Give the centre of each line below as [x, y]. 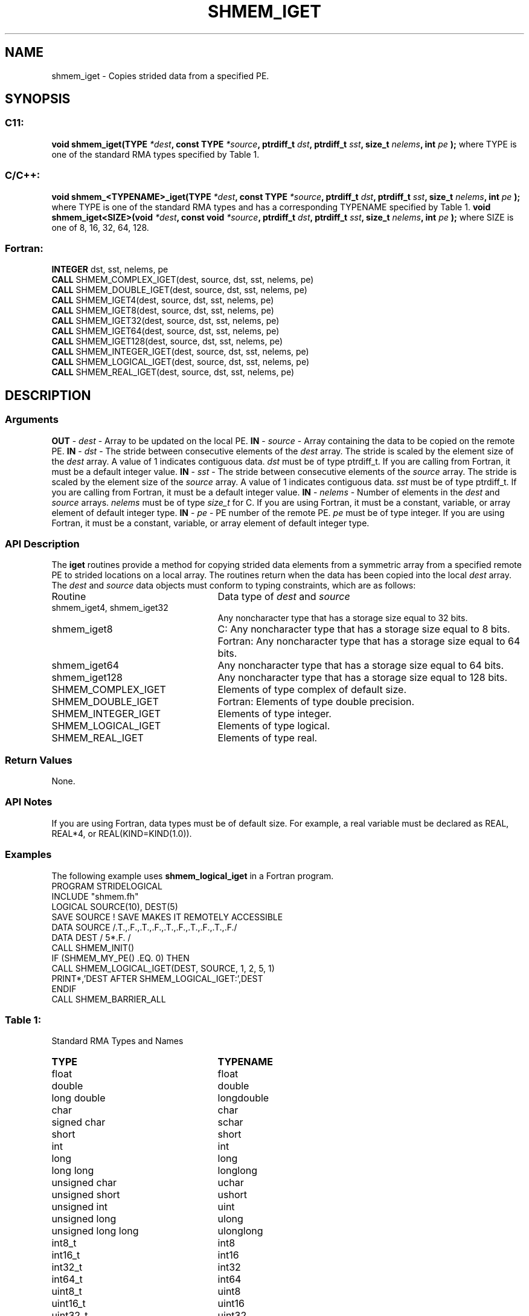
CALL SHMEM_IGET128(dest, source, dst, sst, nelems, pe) [167, 341]
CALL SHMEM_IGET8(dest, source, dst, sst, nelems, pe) [163, 311]
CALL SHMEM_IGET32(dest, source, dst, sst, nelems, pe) [165, 321]
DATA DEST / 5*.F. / [91, 937]
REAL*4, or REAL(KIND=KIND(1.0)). [122, 833]
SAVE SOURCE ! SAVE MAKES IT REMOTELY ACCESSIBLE [167, 917]
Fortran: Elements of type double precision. [316, 702]
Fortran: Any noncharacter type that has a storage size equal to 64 [369, 641]
